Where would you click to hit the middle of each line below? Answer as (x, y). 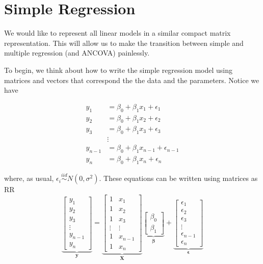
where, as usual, (29, 178)
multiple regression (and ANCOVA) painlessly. (77, 53)
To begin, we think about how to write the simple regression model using (119, 70)
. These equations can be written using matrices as (178, 178)
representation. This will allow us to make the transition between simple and (124, 43)
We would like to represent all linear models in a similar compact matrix (117, 33)
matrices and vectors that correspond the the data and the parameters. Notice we (132, 80)
